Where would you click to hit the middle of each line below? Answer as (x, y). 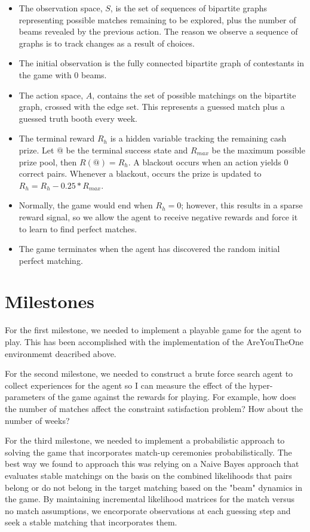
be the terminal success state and (127, 150)
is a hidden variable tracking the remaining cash (198, 138)
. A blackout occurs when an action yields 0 (208, 162)
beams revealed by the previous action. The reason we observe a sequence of (158, 31)
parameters (25, 397)
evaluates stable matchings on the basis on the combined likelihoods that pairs (148, 475)
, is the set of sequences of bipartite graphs (189, 8)
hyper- (261, 385)
